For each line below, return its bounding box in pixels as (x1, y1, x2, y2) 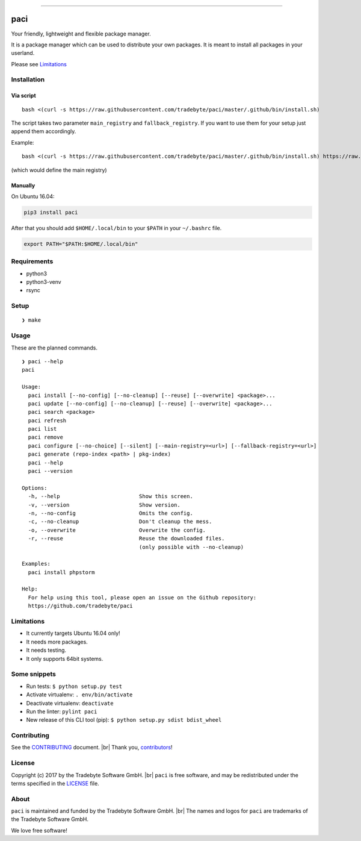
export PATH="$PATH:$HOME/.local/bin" (23, 240, 138, 247)
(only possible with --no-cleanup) (138, 543, 244, 551)
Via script (11, 92, 36, 99)
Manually (11, 181, 35, 189)
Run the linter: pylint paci (26, 708, 97, 715)
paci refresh (28, 417, 67, 424)
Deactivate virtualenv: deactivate (26, 699, 114, 707)
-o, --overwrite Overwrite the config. (28, 527, 206, 533)
